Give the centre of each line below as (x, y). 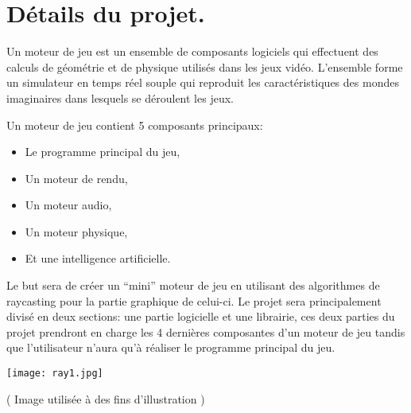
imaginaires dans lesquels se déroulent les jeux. (120, 97)
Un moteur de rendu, (76, 178)
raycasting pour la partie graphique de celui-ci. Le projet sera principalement (194, 300)
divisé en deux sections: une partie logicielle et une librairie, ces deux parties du (201, 316)
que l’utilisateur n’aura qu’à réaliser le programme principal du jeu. (171, 347)
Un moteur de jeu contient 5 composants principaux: (135, 125)
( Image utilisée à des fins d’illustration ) (106, 398)
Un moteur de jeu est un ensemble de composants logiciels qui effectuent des (192, 51)
